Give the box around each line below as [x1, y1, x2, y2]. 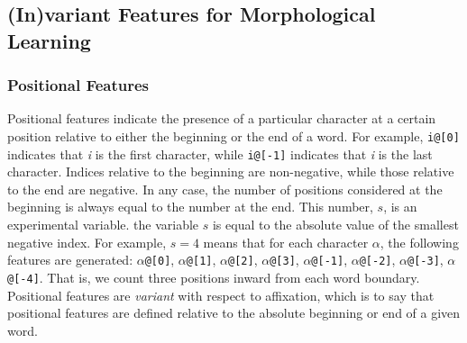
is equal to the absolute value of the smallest [212, 215, 459, 234]
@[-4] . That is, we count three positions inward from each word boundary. [7, 267, 420, 286]
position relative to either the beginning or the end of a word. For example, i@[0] [7, 126, 460, 145]
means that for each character [203, 232, 369, 251]
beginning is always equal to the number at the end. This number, [7, 197, 373, 216]
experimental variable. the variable [7, 215, 199, 234]
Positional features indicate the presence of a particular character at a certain [7, 109, 436, 128]
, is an [383, 197, 417, 216]
